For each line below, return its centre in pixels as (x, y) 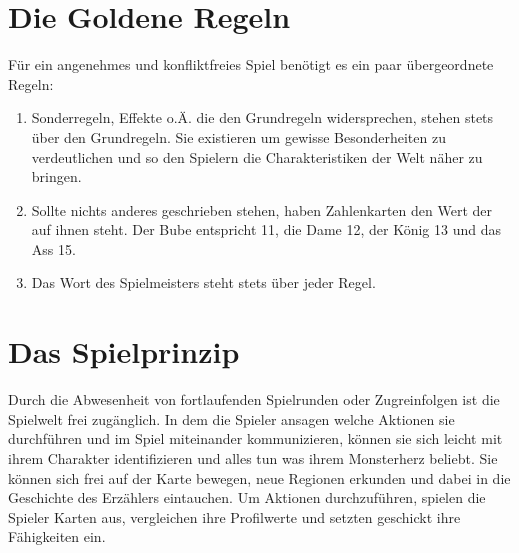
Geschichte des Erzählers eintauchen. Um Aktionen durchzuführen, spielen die (247, 497)
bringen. (56, 176)
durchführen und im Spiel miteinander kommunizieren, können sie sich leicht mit (255, 438)
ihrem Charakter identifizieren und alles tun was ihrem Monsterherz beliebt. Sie (253, 457)
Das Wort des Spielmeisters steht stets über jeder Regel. (203, 282)
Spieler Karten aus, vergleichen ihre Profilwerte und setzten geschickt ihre (234, 516)
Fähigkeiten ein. (57, 536)
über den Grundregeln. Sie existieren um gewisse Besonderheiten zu (238, 136)
